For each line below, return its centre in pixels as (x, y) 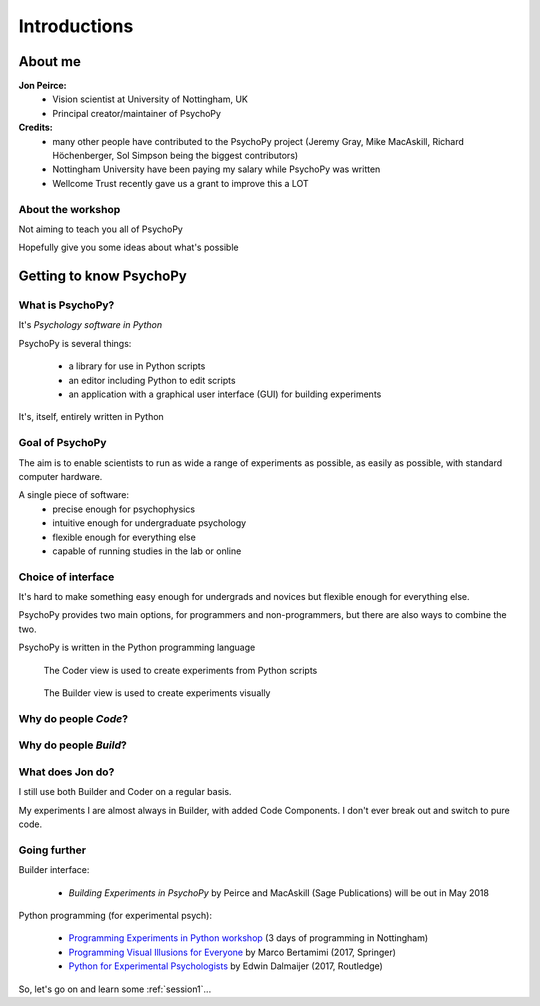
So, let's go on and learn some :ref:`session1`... (115, 989)
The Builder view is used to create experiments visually (157, 693)
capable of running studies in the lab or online (147, 551)
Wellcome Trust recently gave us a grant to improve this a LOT (180, 183)
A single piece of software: (74, 495)
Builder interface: (54, 870)
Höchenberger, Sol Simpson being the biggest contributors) (175, 156)
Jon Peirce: (42, 86)
